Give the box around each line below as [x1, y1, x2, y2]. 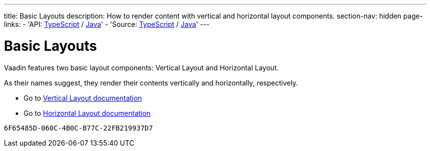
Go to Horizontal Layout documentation [24, 108, 151, 117]
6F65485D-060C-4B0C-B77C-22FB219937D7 [4, 124, 153, 132]
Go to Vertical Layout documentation [24, 93, 142, 102]
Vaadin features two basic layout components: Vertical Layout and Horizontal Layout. [4, 63, 279, 72]
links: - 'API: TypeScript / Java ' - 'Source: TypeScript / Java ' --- [4, 20, 210, 28]
